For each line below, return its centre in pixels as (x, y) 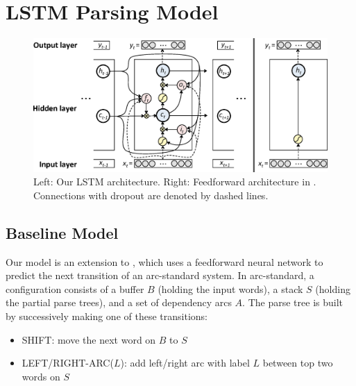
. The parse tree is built (293, 302)
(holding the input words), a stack (230, 288)
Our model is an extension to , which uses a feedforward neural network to (164, 261)
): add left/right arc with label (185, 363)
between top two (298, 363)
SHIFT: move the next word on (89, 339)
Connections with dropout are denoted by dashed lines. (151, 195)
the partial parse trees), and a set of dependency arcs (119, 302)
